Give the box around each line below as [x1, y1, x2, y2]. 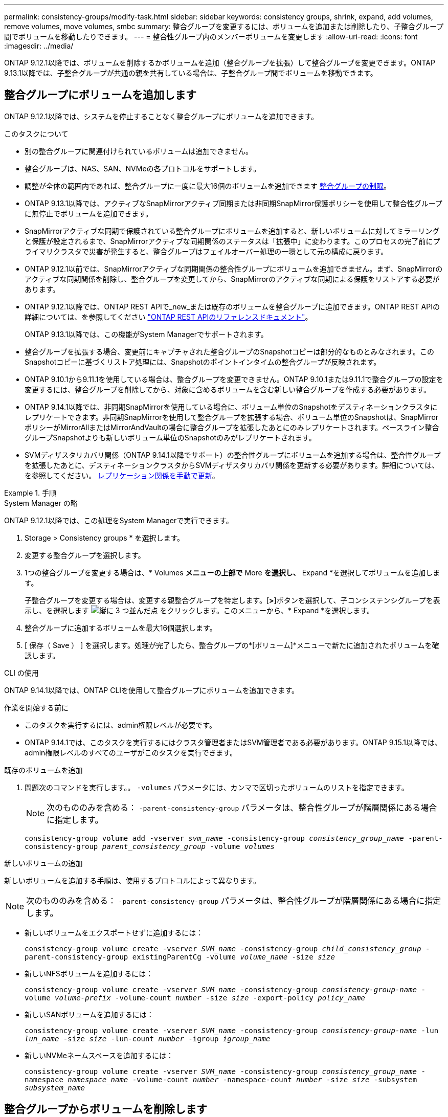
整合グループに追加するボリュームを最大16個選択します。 [25, 623, 217, 632]
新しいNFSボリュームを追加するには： [25, 969, 153, 978]
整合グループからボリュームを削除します [4, 1103, 208, 1116]
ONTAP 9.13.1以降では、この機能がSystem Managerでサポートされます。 [25, 329, 268, 339]
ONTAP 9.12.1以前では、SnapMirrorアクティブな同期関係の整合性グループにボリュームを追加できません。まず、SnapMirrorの [25, 264, 443, 273]
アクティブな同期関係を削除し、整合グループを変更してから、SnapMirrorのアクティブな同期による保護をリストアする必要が [25, 274, 440, 283]
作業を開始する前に [4, 703, 69, 712]
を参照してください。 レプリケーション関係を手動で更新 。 [25, 471, 219, 480]
